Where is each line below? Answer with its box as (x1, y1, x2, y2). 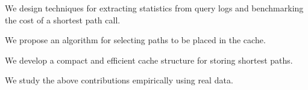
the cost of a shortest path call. (5, 13, 121, 26)
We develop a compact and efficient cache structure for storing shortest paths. (5, 53, 293, 66)
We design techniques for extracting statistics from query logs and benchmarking (5, 2, 304, 14)
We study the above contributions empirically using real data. (5, 74, 233, 86)
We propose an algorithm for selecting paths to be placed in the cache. (5, 34, 266, 46)
